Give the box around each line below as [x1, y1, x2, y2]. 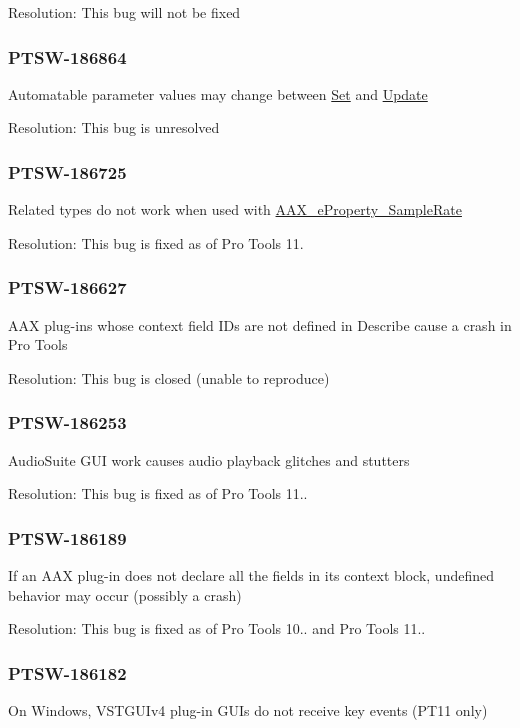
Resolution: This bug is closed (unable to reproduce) [8, 367, 330, 388]
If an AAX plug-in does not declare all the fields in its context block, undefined [8, 565, 495, 586]
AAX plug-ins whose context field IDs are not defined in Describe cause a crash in [8, 314, 512, 335]
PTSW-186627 [8, 275, 127, 300]
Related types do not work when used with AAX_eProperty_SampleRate [8, 199, 462, 220]
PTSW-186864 [8, 44, 127, 69]
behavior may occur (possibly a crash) [8, 584, 242, 605]
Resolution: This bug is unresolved [8, 117, 220, 138]
